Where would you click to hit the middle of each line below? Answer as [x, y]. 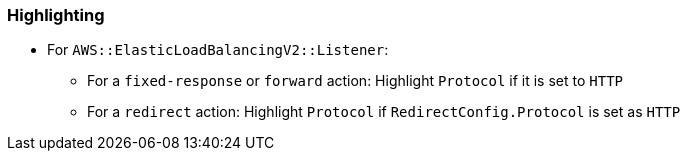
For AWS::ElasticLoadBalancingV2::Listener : [218, 50]
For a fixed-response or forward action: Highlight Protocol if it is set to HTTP [355, 81]
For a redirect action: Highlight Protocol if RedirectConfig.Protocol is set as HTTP [384, 112]
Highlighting [56, 15]
